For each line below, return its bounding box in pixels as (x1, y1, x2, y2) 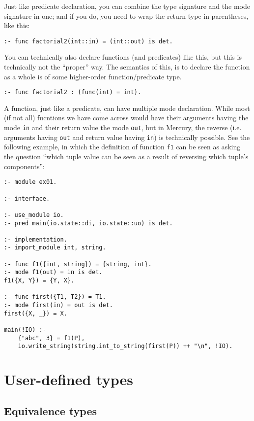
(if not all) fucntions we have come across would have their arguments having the (4, 112, 249, 123)
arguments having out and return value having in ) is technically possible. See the (4, 132, 250, 142)
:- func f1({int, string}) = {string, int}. (4, 260, 152, 268)
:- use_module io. (4, 211, 64, 218)
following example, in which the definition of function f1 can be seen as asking (4, 141, 241, 152)
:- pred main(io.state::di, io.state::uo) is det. (4, 219, 173, 227)
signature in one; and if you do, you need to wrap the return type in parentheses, (4, 10, 249, 21)
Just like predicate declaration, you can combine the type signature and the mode (4, 1, 250, 11)
